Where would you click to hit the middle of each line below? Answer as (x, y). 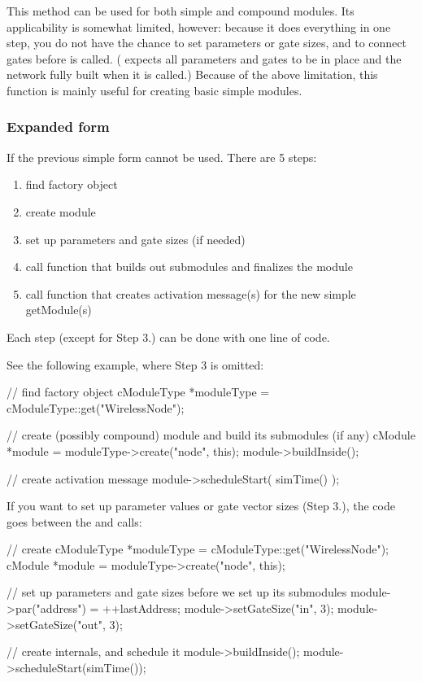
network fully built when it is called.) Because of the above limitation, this (192, 74)
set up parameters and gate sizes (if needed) (135, 239)
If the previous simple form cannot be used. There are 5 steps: (162, 157)
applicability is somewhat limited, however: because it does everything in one (199, 26)
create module (61, 211)
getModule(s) (59, 310)
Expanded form (58, 127)
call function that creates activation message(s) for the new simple (191, 293)
